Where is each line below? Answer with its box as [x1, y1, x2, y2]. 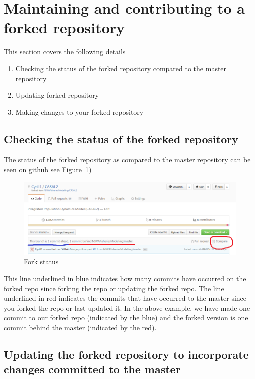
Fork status [24, 256, 59, 267]
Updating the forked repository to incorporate [4, 347, 249, 362]
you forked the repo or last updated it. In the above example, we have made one [4, 302, 250, 313]
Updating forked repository [15, 90, 99, 100]
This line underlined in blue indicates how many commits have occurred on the [4, 273, 246, 284]
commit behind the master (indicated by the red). [4, 322, 157, 333]
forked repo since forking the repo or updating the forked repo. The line [4, 283, 224, 293]
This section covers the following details [4, 46, 126, 57]
